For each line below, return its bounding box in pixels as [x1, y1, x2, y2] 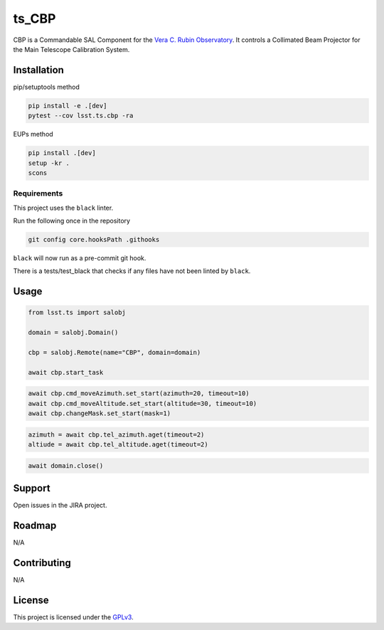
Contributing [13, 557, 71, 569]
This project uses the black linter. [13, 203, 114, 212]
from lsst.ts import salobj [28, 309, 126, 316]
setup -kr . [28, 159, 70, 167]
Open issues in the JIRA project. [13, 501, 107, 510]
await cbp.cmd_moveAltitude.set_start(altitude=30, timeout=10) [28, 399, 257, 407]
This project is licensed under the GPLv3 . [13, 612, 134, 621]
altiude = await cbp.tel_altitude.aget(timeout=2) [28, 441, 209, 449]
